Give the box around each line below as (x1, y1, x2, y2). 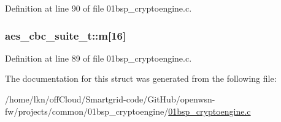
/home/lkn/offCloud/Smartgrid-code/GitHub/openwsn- (5, 93, 215, 105)
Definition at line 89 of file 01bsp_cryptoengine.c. (5, 51, 192, 64)
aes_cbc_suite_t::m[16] (5, 27, 126, 43)
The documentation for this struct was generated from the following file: (5, 72, 277, 85)
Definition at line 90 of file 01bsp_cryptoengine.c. (5, 2, 192, 14)
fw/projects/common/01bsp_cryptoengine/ (5, 104, 169, 117)
